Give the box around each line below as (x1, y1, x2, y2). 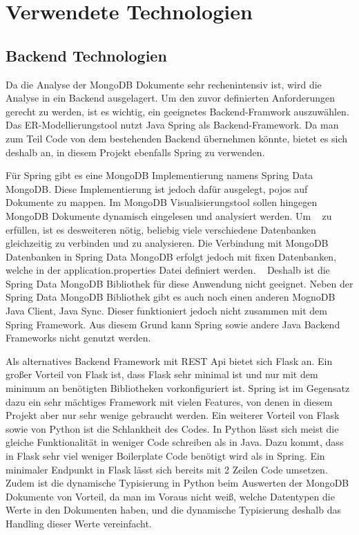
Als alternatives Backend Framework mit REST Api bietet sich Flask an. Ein (6, 353, 333, 368)
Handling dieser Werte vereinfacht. (6, 516, 152, 530)
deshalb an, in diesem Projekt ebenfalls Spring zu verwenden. (6, 144, 265, 159)
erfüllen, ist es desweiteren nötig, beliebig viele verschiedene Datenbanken (6, 222, 316, 236)
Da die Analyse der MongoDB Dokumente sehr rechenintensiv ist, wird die (6, 77, 322, 91)
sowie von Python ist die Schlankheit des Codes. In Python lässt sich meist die (6, 421, 339, 435)
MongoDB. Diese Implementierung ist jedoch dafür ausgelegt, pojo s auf (6, 181, 308, 196)
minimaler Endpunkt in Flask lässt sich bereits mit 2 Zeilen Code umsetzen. (6, 462, 328, 476)
